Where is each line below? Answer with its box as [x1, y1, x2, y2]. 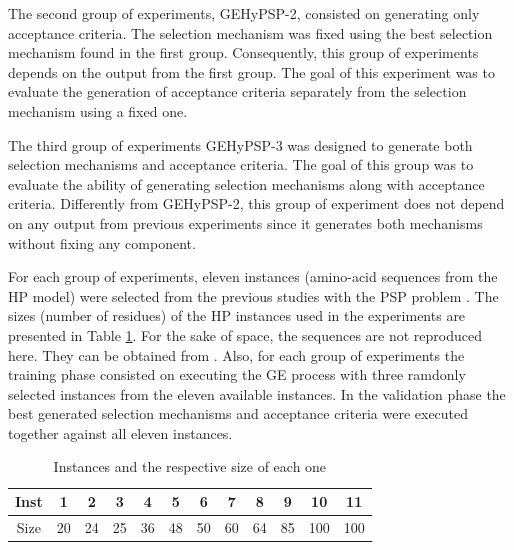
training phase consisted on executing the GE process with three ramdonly [8, 364, 466, 385]
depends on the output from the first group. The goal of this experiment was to [8, 61, 495, 82]
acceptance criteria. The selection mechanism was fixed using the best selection [8, 22, 493, 43]
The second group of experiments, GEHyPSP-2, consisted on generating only [8, 3, 480, 23]
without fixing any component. [8, 232, 196, 253]
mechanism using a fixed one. [8, 100, 188, 121]
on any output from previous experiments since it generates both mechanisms [8, 212, 483, 233]
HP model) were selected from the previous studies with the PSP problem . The [8, 285, 499, 306]
